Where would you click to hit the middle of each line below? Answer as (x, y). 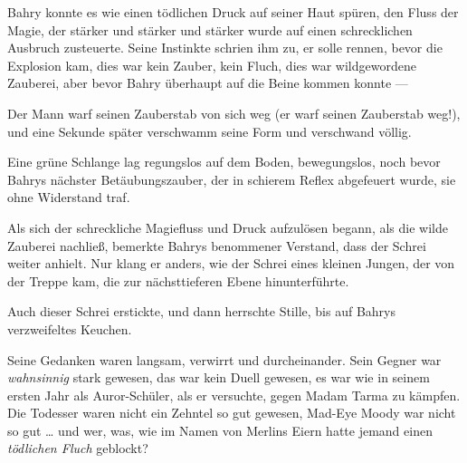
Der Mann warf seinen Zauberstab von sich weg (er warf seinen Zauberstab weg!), (234, 113)
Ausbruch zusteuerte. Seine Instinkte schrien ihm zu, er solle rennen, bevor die (225, 48)
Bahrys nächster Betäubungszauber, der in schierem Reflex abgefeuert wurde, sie (232, 179)
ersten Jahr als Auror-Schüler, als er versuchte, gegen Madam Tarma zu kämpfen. (234, 395)
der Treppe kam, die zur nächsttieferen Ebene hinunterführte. (178, 280)
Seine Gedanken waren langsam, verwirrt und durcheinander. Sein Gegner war (224, 359)
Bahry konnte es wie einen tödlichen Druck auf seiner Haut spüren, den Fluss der (233, 12)
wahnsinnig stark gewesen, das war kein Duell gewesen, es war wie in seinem (219, 377)
